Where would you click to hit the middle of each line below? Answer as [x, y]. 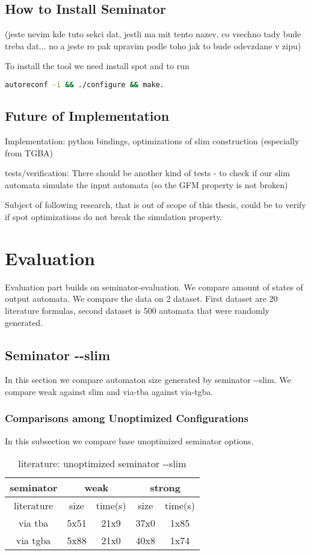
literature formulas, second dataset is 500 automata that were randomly [137, 310]
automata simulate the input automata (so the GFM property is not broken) [146, 184]
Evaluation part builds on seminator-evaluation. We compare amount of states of [154, 287]
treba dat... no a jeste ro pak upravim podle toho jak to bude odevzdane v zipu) [153, 45]
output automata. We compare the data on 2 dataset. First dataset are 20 [141, 299]
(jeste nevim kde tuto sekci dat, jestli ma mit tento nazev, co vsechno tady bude [153, 34]
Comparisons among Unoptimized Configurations [127, 418]
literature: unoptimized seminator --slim [102, 464]
